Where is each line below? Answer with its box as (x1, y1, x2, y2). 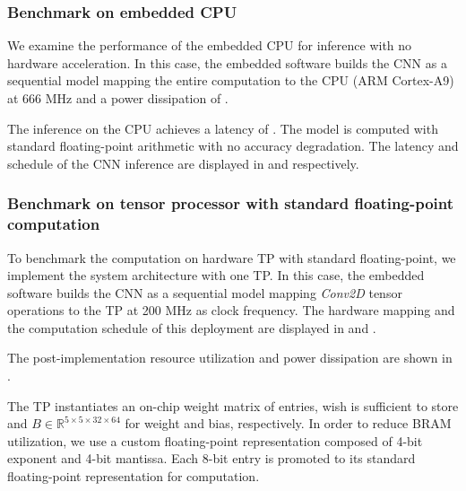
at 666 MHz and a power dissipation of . (7, 89, 229, 107)
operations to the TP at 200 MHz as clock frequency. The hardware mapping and (7, 301, 455, 320)
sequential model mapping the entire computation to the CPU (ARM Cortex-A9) (7, 71, 454, 90)
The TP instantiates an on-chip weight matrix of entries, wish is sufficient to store (7, 396, 459, 415)
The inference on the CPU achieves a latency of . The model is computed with (7, 118, 438, 137)
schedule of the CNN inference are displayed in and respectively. (7, 153, 359, 172)
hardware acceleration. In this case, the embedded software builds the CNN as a (7, 53, 447, 72)
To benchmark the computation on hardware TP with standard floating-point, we (7, 248, 456, 267)
